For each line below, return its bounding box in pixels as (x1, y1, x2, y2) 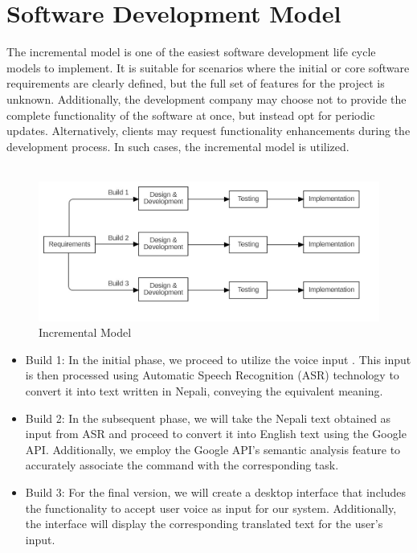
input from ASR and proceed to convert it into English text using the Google (25, 425, 407, 442)
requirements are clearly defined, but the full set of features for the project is (6, 75, 385, 92)
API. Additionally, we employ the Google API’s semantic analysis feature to (25, 440, 401, 457)
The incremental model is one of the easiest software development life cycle (6, 43, 376, 60)
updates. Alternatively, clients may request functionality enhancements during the (6, 122, 411, 139)
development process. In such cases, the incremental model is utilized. (6, 137, 350, 154)
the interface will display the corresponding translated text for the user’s (25, 515, 383, 532)
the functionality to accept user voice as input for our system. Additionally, (25, 499, 397, 516)
